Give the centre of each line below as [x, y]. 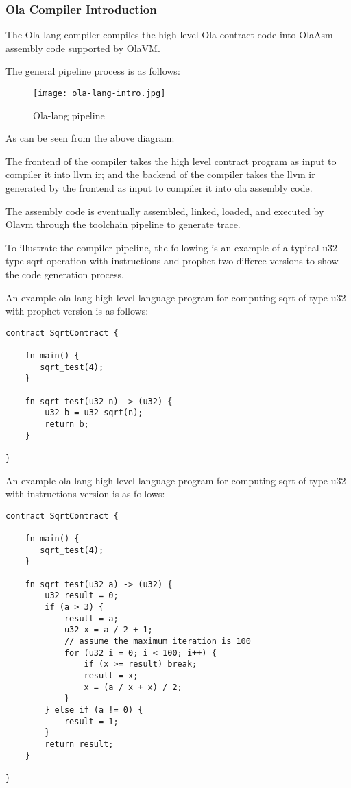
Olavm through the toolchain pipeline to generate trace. [123, 224]
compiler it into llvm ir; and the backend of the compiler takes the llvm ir [160, 174]
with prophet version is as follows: [77, 311]
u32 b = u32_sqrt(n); [94, 413]
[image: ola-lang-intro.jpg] [99, 93]
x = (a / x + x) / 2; [133, 687]
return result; [79, 744]
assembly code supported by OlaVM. [83, 48]
